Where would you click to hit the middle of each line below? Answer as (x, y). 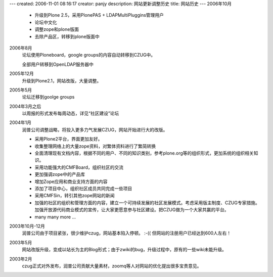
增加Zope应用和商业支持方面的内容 (71, 181)
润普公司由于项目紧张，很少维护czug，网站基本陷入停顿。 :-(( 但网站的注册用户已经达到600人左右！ (127, 233)
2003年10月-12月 (27, 226)
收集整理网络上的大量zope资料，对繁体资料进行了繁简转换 (95, 146)
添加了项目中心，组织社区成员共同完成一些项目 (83, 188)
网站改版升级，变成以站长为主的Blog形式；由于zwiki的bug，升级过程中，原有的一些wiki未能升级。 (124, 250)
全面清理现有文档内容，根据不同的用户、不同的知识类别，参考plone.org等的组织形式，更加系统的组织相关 (144, 153)
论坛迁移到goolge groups (48, 97)
